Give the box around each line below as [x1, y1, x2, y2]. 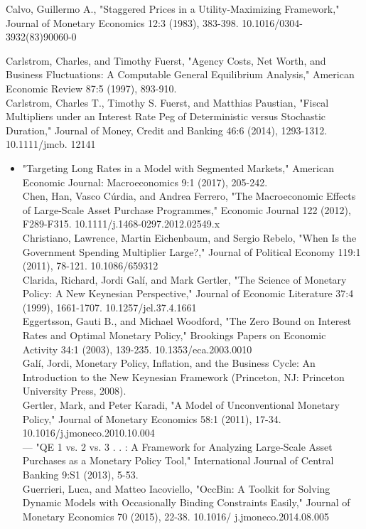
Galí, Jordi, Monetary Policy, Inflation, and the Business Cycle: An [22, 356, 316, 370]
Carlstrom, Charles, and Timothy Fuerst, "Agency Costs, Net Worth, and [6, 53, 326, 68]
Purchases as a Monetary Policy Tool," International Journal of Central [22, 453, 334, 468]
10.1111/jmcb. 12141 [6, 137, 96, 151]
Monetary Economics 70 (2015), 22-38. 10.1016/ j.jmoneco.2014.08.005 [22, 508, 329, 523]
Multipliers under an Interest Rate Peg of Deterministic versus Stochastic [6, 109, 326, 124]
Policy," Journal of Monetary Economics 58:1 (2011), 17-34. [22, 411, 281, 426]
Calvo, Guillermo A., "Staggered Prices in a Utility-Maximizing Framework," [6, 1, 340, 16]
